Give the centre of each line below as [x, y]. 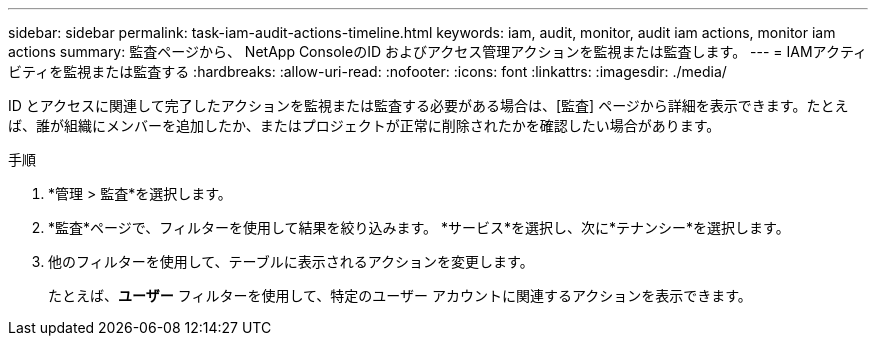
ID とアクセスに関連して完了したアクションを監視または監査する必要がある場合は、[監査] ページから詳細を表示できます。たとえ [428, 105]
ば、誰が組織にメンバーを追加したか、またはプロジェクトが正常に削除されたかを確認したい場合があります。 [364, 125]
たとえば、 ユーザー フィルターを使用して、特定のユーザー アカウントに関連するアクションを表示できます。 [400, 295]
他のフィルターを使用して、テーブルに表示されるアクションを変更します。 [291, 261]
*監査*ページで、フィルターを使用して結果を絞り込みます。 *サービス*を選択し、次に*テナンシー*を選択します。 [419, 227]
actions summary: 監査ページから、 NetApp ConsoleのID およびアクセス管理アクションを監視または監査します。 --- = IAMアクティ [438, 51]
